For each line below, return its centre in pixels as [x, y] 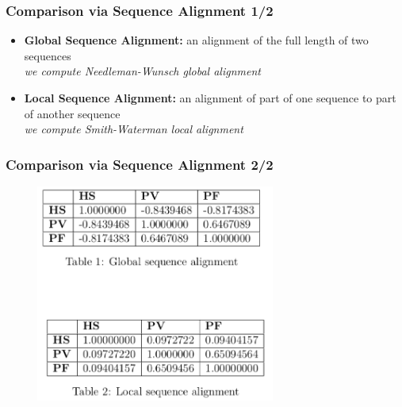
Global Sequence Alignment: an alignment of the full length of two [196, 40]
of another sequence [72, 113]
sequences [48, 55]
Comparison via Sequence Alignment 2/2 [140, 164]
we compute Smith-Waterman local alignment [134, 129]
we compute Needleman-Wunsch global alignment [142, 71]
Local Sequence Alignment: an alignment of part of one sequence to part [210, 98]
